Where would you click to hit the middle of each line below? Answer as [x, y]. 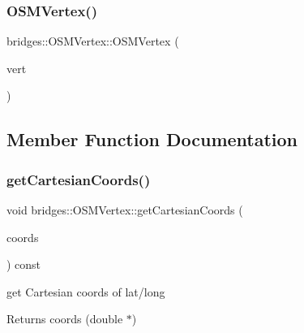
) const [24, 264]
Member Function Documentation [152, 139]
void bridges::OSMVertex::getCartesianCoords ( [125, 210]
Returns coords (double [65, 319]
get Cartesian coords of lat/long [86, 291]
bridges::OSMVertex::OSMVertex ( [93, 41]
